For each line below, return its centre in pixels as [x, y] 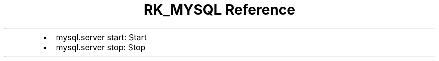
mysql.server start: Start [101, 37]
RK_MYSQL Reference [220, 10]
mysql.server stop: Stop [101, 47]
